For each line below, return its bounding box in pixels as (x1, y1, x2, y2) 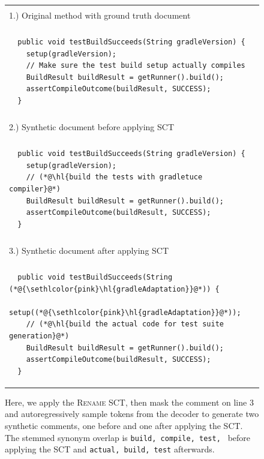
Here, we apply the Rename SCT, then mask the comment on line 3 (5, 395, 254, 408)
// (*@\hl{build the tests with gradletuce (26, 173, 203, 182)
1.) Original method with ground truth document (9, 9, 191, 21)
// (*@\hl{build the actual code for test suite (26, 320, 224, 329)
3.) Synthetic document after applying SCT (9, 244, 169, 256)
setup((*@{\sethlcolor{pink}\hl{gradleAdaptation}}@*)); (9, 308, 241, 317)
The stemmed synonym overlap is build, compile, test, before (5, 431, 251, 443)
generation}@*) (9, 331, 70, 340)
